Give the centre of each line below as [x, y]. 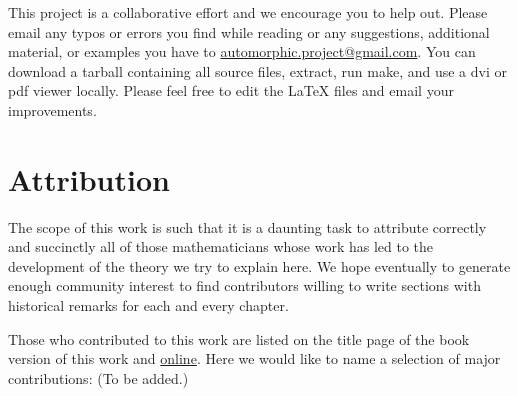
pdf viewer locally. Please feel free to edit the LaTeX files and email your [231, 90]
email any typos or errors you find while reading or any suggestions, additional [249, 31]
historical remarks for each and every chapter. [148, 305]
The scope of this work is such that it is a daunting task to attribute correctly [247, 226]
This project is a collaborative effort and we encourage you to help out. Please [248, 12]
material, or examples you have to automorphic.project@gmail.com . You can [242, 51]
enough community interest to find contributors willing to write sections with [244, 285]
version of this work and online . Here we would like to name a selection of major [254, 358]
